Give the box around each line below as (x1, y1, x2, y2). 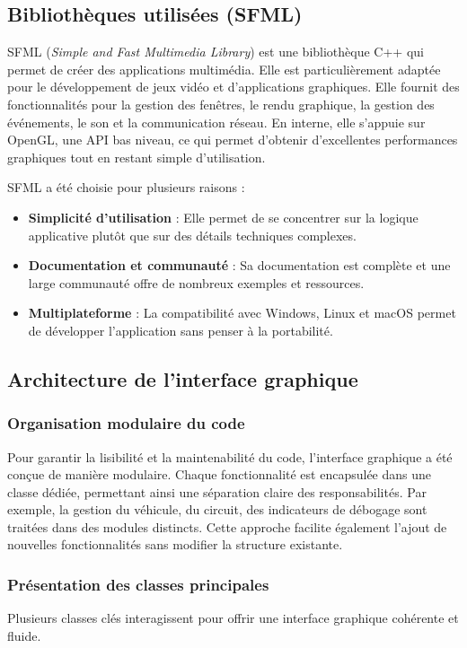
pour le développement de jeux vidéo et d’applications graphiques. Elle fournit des (7, 77, 460, 96)
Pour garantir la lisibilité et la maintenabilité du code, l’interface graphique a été (7, 447, 453, 466)
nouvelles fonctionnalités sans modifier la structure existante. (7, 535, 343, 554)
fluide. (7, 626, 41, 644)
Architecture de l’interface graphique (7, 364, 358, 392)
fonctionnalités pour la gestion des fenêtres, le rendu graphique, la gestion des (7, 94, 435, 113)
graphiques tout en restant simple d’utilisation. (7, 147, 266, 166)
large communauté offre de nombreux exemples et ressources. (28, 273, 365, 292)
